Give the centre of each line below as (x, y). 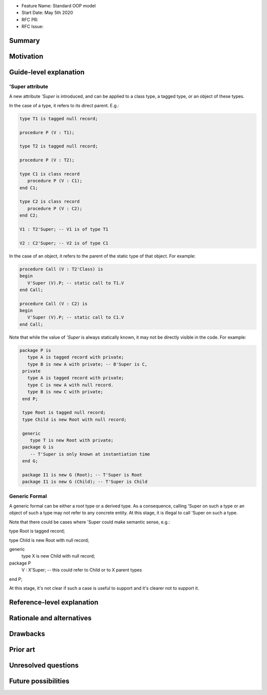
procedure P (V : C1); (55, 181)
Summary (24, 40)
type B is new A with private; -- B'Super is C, (88, 364)
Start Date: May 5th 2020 (47, 13)
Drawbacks (27, 633)
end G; (30, 461)
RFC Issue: (33, 27)
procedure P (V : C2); (55, 208)
